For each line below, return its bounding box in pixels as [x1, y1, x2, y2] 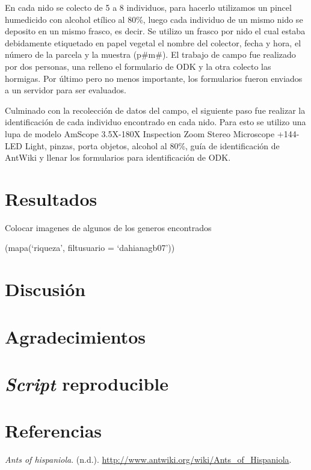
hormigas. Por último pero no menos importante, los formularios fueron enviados [5, 72, 303, 84]
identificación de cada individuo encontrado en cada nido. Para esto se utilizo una [5, 116, 306, 128]
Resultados [5, 186, 97, 211]
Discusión [5, 277, 86, 301]
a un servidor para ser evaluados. [5, 84, 126, 96]
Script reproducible [5, 371, 168, 396]
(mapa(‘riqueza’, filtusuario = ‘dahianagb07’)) [5, 241, 175, 254]
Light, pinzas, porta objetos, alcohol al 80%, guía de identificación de [25, 139, 280, 152]
